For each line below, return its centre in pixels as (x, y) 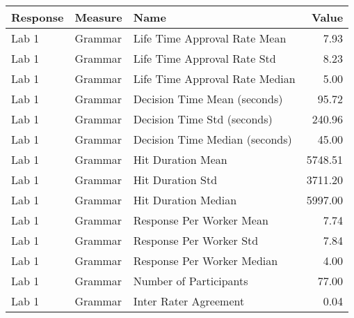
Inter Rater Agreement (189, 301)
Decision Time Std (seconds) (203, 119)
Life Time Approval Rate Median (214, 78)
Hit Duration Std (175, 180)
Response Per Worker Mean (201, 220)
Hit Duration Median (185, 200)
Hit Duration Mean (180, 159)
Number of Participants (191, 281)
